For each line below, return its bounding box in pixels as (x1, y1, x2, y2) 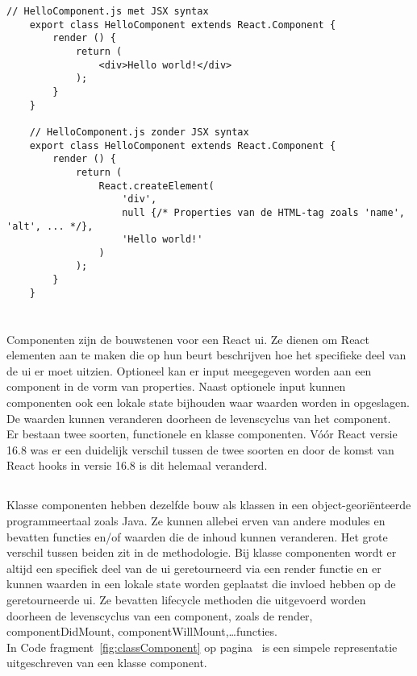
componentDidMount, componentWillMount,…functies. (6, 623, 277, 640)
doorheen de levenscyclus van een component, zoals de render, (6, 607, 313, 624)
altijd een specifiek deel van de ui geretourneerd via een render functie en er (6, 559, 382, 576)
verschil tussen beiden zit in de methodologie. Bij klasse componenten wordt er (6, 544, 397, 561)
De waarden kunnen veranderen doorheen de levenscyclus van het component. (6, 409, 391, 426)
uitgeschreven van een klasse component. (6, 654, 207, 671)
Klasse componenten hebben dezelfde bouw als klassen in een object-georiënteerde (6, 496, 411, 513)
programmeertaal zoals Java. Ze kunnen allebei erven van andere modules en (6, 512, 386, 529)
